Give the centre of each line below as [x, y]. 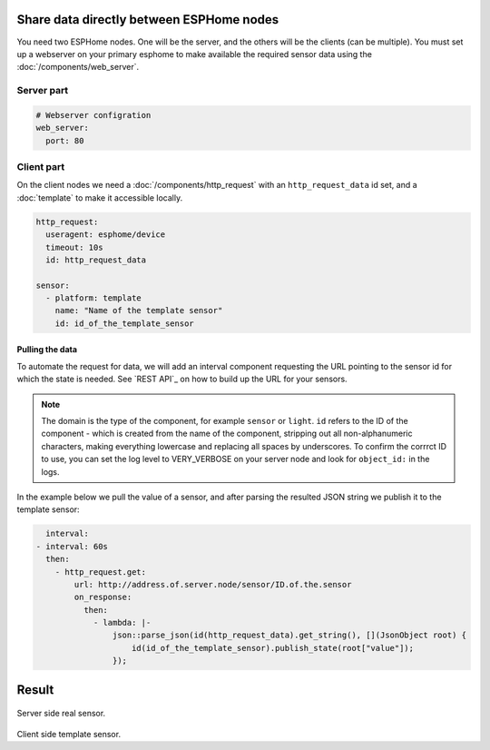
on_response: [103, 597]
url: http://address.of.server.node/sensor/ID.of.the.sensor [213, 584]
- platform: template [94, 298]
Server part [43, 91]
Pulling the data [47, 350]
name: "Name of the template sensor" [139, 311]
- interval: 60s [72, 546]
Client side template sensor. [69, 734]
